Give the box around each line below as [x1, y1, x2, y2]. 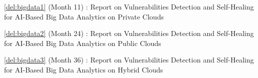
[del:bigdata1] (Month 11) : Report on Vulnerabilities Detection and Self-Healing [4, 1, 254, 11]
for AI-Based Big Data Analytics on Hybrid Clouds [4, 64, 163, 74]
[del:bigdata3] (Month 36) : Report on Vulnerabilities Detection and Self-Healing [4, 54, 254, 65]
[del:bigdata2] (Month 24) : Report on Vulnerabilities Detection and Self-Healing [4, 28, 254, 38]
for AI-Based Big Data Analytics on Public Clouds [4, 37, 161, 48]
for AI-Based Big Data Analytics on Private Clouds [4, 11, 164, 21]
